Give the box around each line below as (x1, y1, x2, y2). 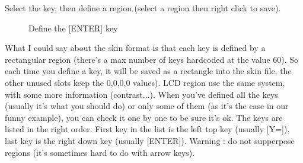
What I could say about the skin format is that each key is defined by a (5, 41, 266, 54)
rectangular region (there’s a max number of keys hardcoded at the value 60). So (5, 53, 299, 65)
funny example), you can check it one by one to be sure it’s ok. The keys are (5, 111, 283, 123)
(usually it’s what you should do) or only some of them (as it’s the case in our (5, 100, 289, 112)
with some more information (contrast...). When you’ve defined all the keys (5, 88, 278, 100)
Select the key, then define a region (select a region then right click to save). (5, 2, 281, 14)
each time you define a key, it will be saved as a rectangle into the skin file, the (5, 65, 292, 77)
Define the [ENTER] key (28, 21, 118, 34)
